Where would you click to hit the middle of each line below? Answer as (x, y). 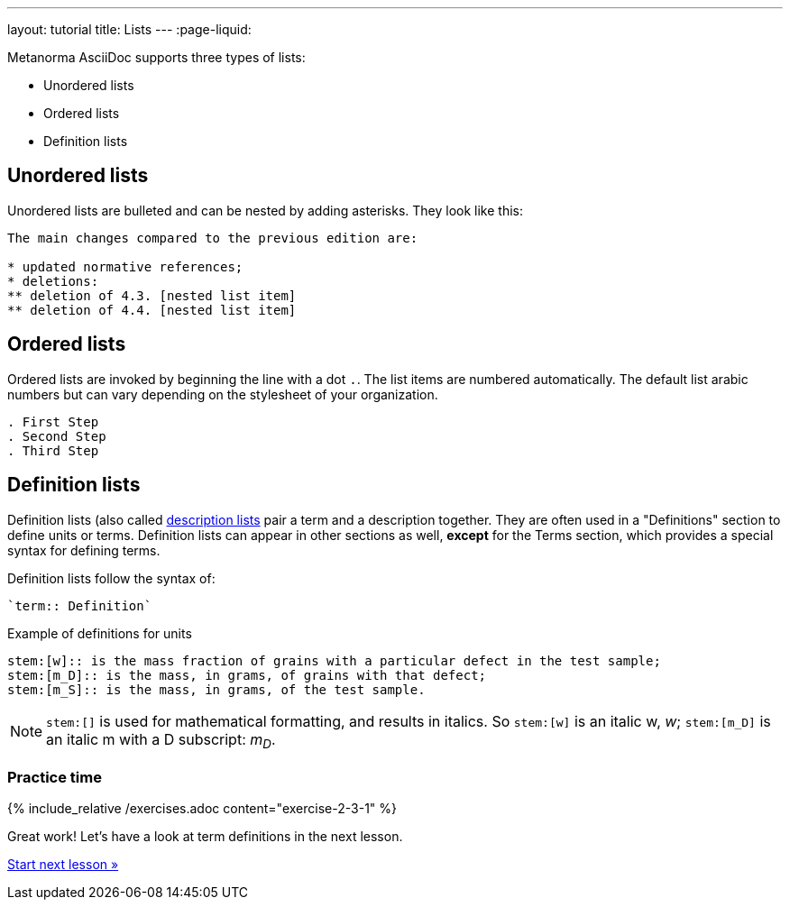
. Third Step (53, 450)
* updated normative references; (125, 266)
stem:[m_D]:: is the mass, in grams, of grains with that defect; (247, 675)
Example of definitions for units (100, 633)
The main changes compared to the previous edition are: (213, 238)
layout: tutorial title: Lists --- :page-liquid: (129, 29)
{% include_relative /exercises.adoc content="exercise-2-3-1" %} (202, 809)
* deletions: (53, 281)
